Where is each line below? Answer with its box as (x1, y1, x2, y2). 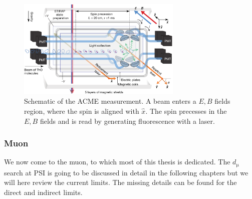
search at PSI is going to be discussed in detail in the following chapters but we (4, 167, 248, 177)
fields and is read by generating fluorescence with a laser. (40, 115, 215, 126)
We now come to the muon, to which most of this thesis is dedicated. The (4, 156, 230, 167)
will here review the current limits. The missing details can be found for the (4, 177, 237, 187)
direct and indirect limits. (4, 187, 83, 197)
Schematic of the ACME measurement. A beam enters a (24, 96, 196, 106)
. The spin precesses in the (145, 106, 227, 116)
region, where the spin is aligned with (24, 106, 139, 116)
